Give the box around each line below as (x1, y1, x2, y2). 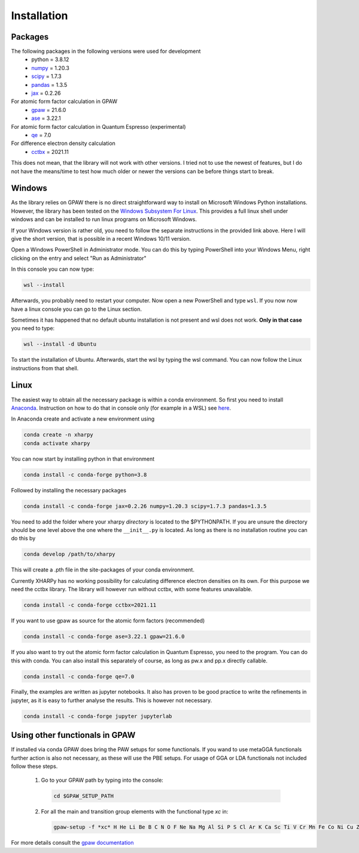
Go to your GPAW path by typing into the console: (41, 776, 164, 784)
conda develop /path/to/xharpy (23, 551, 116, 558)
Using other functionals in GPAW (11, 730, 136, 740)
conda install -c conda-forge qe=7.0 (23, 673, 135, 680)
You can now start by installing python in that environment (11, 455, 155, 462)
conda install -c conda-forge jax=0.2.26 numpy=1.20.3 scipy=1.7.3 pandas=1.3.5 (23, 503, 267, 509)
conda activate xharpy (23, 440, 90, 446)
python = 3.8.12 (31, 56, 69, 63)
